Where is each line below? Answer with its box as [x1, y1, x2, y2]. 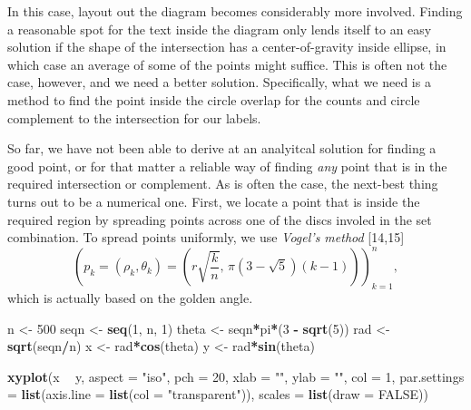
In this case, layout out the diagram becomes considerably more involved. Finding [7, 2, 463, 20]
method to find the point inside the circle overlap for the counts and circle [7, 90, 420, 109]
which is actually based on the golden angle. [7, 288, 253, 307]
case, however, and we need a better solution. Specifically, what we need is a [7, 73, 431, 92]
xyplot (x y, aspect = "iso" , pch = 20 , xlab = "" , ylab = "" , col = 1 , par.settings [7, 366, 465, 386]
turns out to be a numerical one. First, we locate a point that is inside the [7, 191, 420, 210]
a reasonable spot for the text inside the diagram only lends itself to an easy [7, 19, 432, 38]
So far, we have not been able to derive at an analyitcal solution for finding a [7, 139, 437, 158]
